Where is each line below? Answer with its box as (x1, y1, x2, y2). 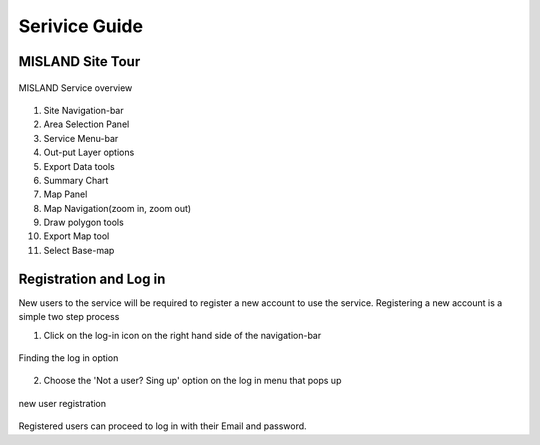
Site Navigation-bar (43, 104, 124, 116)
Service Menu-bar (43, 132, 119, 144)
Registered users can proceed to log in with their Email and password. (18, 420, 307, 432)
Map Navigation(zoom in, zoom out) (43, 202, 192, 214)
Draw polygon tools (43, 216, 124, 229)
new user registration (18, 397, 107, 409)
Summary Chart (43, 174, 109, 186)
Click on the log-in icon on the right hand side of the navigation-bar (43, 329, 322, 341)
